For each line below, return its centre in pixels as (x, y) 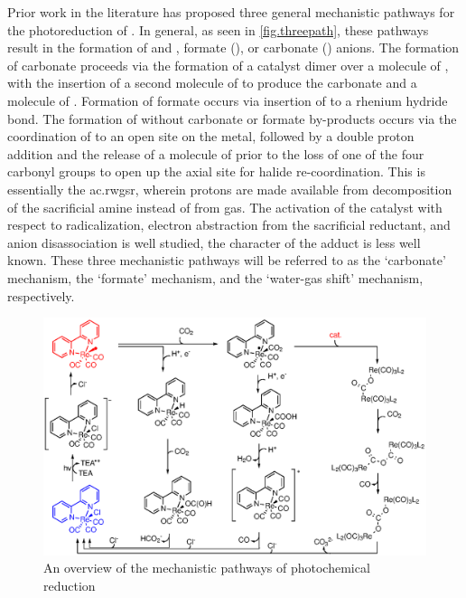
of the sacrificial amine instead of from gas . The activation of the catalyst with (225, 207)
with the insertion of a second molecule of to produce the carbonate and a (212, 83)
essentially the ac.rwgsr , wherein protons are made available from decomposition (230, 189)
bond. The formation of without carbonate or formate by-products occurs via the (232, 118)
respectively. (41, 295)
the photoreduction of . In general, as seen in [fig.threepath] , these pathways (218, 29)
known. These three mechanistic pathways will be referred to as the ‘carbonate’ (227, 260)
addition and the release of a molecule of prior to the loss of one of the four (216, 153)
